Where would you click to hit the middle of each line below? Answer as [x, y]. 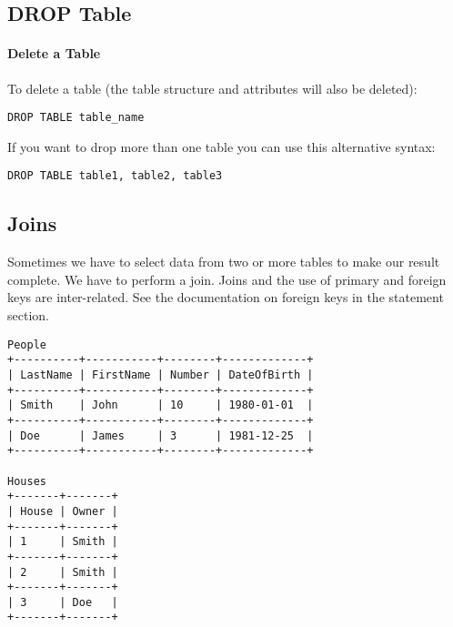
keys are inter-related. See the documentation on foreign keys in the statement [226, 297]
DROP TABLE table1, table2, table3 [115, 176]
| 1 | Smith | [63, 542]
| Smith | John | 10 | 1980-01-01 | [161, 405]
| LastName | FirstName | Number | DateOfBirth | [161, 374]
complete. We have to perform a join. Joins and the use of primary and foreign [227, 279]
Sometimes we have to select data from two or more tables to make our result [224, 262]
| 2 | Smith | [63, 572]
